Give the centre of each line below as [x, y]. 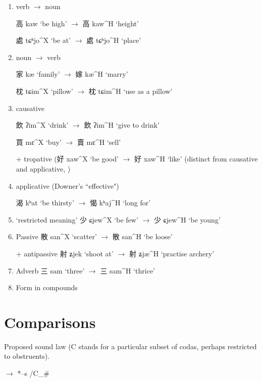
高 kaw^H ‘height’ [111, 23]
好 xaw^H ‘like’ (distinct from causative [196, 159]
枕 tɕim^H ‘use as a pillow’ [130, 91]
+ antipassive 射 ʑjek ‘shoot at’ [65, 253]
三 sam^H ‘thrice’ [128, 270]
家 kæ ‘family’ [38, 74]
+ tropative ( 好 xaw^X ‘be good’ [67, 159]
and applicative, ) [43, 168]
